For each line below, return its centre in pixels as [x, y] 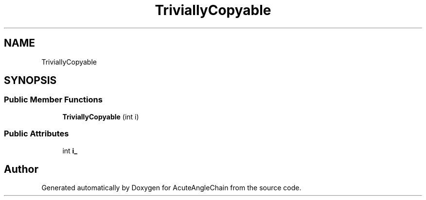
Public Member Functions [53, 100]
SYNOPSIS [30, 81]
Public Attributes [36, 134]
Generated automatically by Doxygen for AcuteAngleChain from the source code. [171, 188]
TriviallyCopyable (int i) [101, 117]
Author [21, 169]
